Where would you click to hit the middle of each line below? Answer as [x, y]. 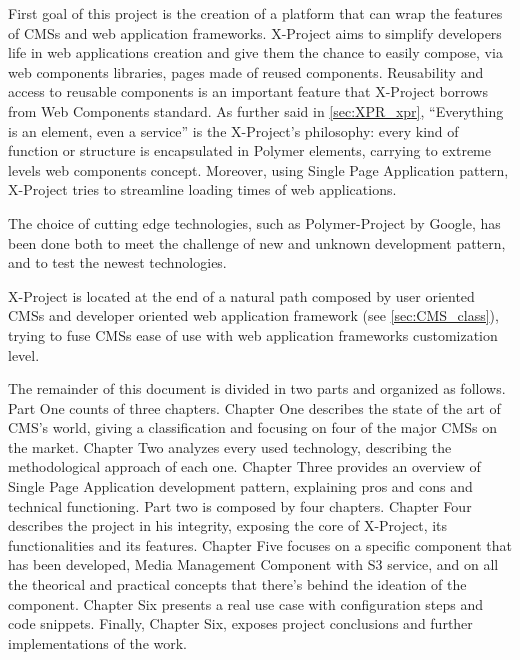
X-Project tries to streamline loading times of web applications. [202, 189]
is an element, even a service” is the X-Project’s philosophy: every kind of [233, 130]
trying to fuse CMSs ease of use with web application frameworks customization [253, 334]
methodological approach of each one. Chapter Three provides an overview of [244, 466]
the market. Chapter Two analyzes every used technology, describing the [230, 446]
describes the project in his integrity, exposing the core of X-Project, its [228, 525]
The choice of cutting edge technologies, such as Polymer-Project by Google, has [254, 222]
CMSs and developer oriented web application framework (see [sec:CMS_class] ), [253, 315]
